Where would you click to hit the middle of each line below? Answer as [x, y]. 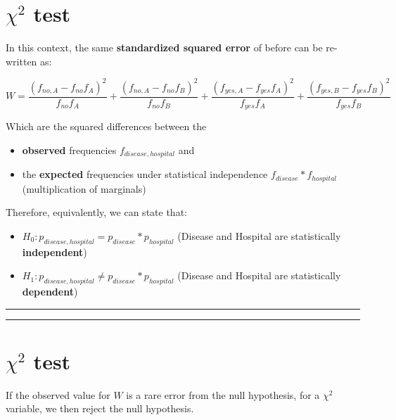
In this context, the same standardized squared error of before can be [164, 47]
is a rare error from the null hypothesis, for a [223, 394]
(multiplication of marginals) [84, 188]
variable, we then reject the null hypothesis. [100, 408]
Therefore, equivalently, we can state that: [96, 212]
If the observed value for [58, 394]
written [21, 61]
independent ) [55, 252]
